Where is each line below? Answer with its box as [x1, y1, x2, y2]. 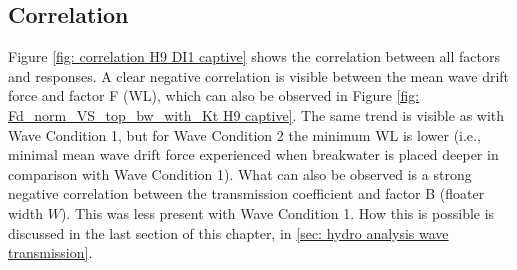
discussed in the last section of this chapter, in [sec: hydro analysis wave [8, 222, 449, 243]
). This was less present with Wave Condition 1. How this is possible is [60, 202, 495, 223]
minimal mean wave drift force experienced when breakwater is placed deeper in [8, 144, 499, 165]
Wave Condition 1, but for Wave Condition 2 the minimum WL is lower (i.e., [8, 124, 481, 145]
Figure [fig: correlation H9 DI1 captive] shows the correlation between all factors [8, 46, 501, 67]
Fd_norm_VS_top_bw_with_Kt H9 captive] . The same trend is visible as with [8, 104, 505, 125]
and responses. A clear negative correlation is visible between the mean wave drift [8, 65, 510, 86]
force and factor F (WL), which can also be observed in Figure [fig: [8, 85, 420, 106]
